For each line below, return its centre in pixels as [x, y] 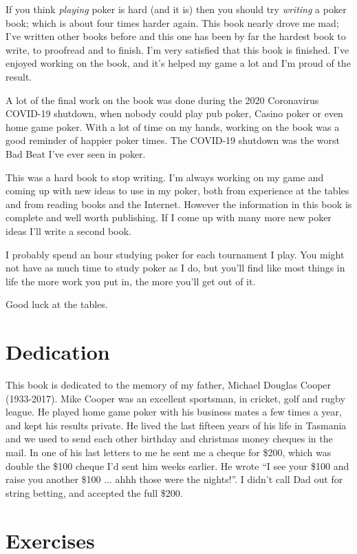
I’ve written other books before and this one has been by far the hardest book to [176, 36]
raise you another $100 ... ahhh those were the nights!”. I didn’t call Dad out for [174, 479]
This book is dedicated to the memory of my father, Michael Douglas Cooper [169, 384]
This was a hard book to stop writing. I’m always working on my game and [165, 177]
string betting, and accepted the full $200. [94, 492]
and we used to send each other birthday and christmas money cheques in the [169, 439]
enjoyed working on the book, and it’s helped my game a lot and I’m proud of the [178, 63]
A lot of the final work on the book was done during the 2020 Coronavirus [162, 100]
